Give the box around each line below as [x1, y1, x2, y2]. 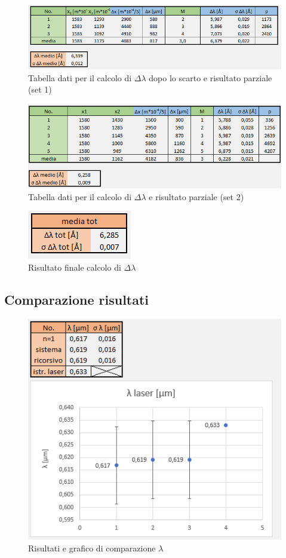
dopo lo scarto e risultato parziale [149, 71, 272, 84]
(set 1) [28, 83, 52, 96]
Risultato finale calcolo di [28, 260, 121, 273]
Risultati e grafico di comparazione [28, 541, 156, 554]
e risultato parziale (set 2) [149, 190, 244, 203]
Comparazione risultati [4, 290, 149, 308]
